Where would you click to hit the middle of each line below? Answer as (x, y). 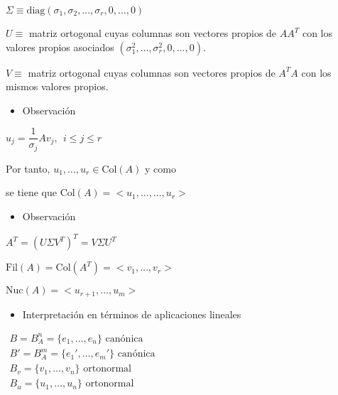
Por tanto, (28, 168)
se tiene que (32, 192)
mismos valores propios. (57, 86)
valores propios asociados (60, 47)
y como (160, 168)
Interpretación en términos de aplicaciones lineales (132, 314)
